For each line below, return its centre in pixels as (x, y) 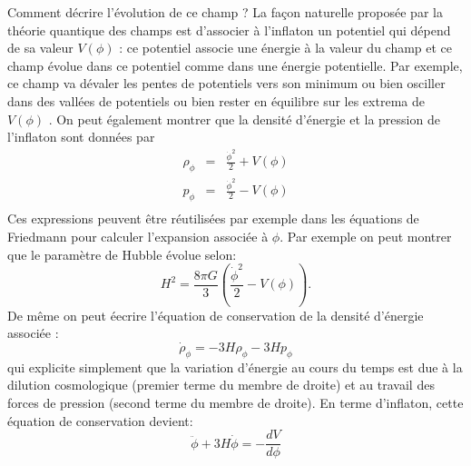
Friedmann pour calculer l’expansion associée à (138, 236)
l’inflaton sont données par (81, 137)
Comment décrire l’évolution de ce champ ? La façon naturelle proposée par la (225, 12)
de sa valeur (40, 48)
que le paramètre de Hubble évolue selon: (122, 254)
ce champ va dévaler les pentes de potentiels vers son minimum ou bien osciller (226, 83)
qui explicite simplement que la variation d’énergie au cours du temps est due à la (235, 367)
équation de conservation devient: (100, 420)
